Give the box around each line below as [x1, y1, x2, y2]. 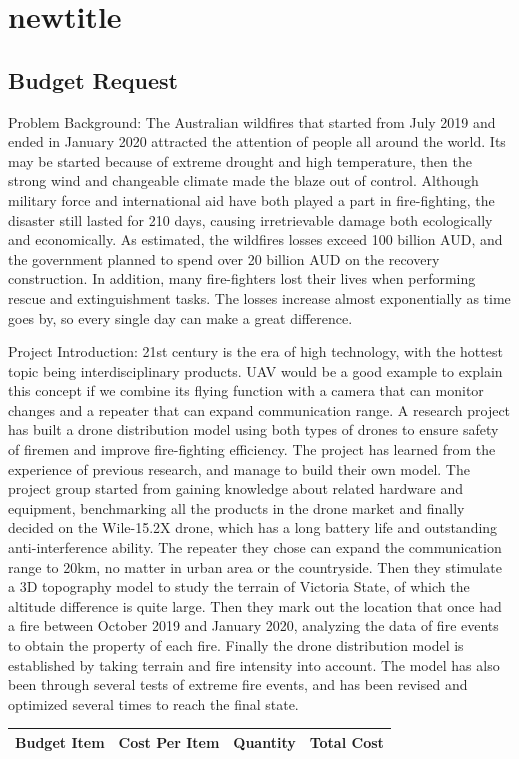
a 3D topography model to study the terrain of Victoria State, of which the [8, 576, 470, 597]
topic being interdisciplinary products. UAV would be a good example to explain [8, 360, 503, 381]
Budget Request [8, 64, 178, 95]
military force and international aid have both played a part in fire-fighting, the [8, 189, 495, 210]
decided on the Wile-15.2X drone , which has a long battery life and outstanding [8, 517, 498, 538]
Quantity [233, 731, 296, 752]
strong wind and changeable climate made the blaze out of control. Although [8, 170, 479, 191]
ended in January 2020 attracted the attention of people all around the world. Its [8, 131, 506, 152]
